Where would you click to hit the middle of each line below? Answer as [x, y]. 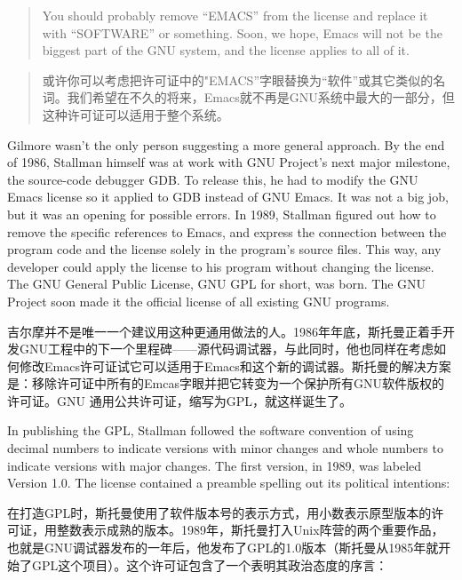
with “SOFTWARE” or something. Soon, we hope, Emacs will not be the [242, 32]
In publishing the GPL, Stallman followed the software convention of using [211, 430]
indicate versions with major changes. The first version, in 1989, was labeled [215, 465]
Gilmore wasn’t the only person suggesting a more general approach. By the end [226, 144]
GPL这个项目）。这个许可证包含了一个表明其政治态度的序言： [210, 564]
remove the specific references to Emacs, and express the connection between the [227, 231]
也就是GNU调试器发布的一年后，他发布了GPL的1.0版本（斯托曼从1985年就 [223, 548]
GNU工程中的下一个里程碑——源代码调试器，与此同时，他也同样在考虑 [226, 349]
